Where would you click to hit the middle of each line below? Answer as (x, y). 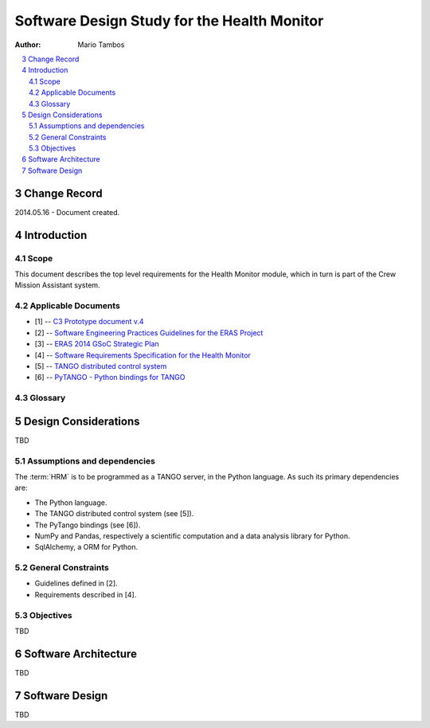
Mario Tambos (101, 45)
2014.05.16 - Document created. (67, 212)
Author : (28, 45)
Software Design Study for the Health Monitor (169, 21)
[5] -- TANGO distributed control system (101, 366)
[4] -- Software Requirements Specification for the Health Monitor (143, 355)
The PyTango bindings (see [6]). (88, 525)
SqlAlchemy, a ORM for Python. (86, 547)
